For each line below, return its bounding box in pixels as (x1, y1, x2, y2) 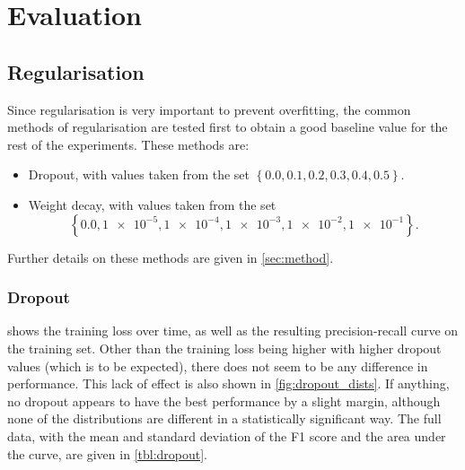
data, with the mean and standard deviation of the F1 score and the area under (7, 426, 446, 445)
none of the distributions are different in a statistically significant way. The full (7, 409, 442, 428)
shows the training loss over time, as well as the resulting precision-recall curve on (7, 321, 459, 340)
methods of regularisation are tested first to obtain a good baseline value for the (7, 117, 448, 136)
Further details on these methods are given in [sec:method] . (7, 248, 334, 266)
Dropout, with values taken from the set (28, 165, 250, 184)
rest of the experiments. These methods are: (7, 135, 250, 153)
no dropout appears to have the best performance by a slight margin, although (7, 391, 441, 410)
